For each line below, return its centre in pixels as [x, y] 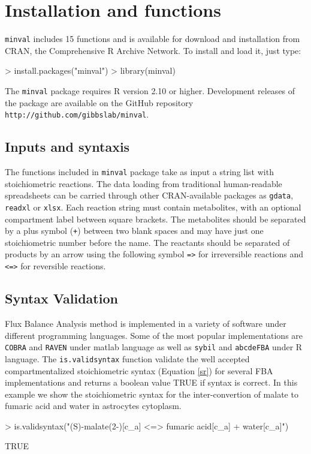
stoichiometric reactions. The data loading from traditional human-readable [144, 183]
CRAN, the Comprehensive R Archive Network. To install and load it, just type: [153, 50]
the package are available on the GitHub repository [99, 102]
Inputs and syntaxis [67, 147]
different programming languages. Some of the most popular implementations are [154, 335]
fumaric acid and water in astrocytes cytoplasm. [93, 406]
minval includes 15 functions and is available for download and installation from [153, 39]
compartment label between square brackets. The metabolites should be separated [155, 219]
